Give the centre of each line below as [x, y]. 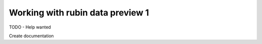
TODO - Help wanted [30, 27]
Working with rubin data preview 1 [79, 13]
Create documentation [32, 36]
